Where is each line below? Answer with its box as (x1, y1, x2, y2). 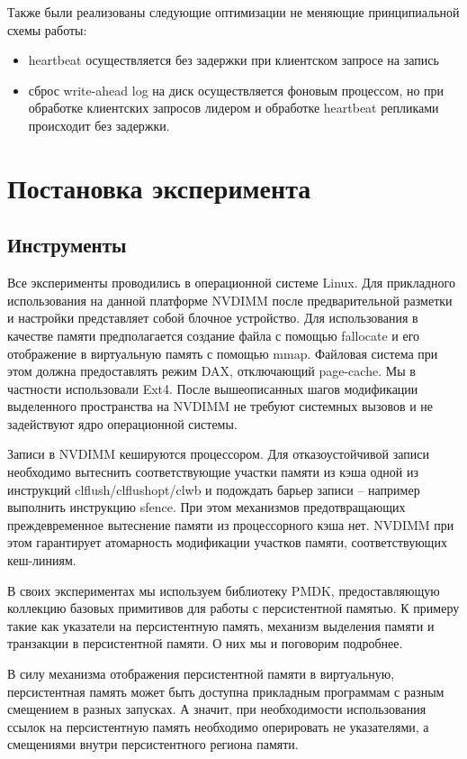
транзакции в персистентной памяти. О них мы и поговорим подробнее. (7, 634, 403, 653)
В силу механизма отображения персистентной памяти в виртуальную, (7, 664, 395, 683)
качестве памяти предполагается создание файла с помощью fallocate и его (7, 325, 420, 344)
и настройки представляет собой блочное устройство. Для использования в (7, 308, 418, 327)
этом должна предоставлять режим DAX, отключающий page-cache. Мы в (7, 361, 416, 380)
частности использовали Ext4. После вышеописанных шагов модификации (7, 379, 418, 398)
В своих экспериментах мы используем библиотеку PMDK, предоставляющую (7, 581, 440, 599)
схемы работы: (7, 20, 87, 39)
